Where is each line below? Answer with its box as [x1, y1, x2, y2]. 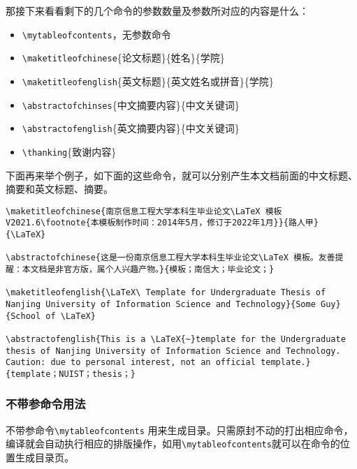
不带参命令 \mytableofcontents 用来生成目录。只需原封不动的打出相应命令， [6, 422, 354, 437]
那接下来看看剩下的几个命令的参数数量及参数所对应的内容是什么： [6, 3, 309, 17]
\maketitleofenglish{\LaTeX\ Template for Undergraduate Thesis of [6, 288, 326, 298]
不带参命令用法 [6, 395, 86, 412]
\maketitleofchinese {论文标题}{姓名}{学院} [22, 50, 225, 65]
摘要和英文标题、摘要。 [6, 181, 113, 196]
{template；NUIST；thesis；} [6, 368, 136, 379]
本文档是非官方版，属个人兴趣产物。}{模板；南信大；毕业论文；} [22, 265, 275, 274]
